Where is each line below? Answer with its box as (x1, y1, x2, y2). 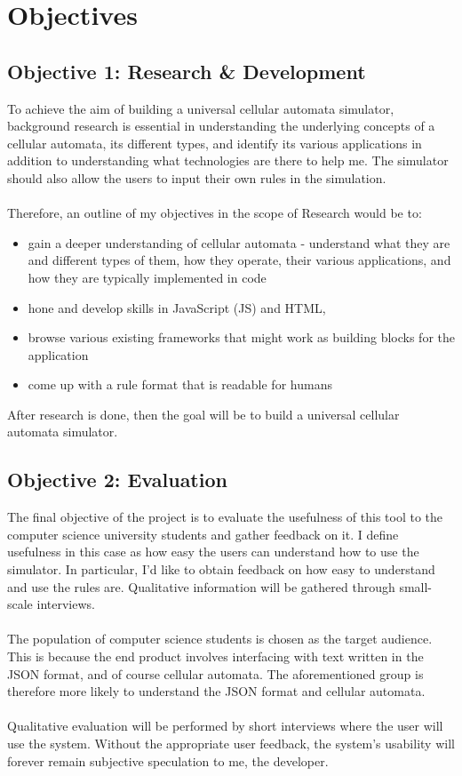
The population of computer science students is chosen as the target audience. (7, 629, 433, 648)
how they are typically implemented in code (28, 268, 267, 286)
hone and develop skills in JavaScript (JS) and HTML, (28, 298, 326, 316)
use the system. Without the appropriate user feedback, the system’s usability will (7, 734, 455, 752)
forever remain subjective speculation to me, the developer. (7, 751, 329, 770)
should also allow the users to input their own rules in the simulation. (7, 168, 386, 187)
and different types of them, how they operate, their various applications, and (28, 251, 451, 269)
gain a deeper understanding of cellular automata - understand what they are (28, 233, 450, 252)
